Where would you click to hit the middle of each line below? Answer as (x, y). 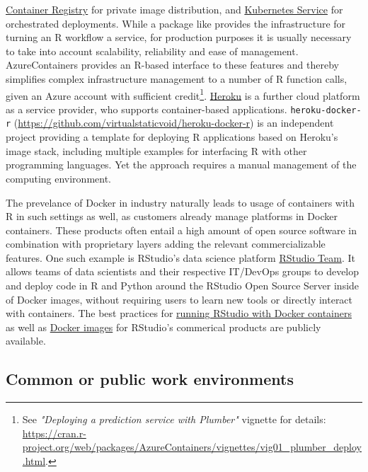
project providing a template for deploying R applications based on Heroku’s (172, 137)
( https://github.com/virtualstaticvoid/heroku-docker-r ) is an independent (174, 123)
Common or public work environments (150, 379)
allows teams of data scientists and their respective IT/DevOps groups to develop (183, 271)
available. (26, 341)
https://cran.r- (54, 433)
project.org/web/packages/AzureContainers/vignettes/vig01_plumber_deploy (192, 447)
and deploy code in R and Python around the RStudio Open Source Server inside (183, 286)
